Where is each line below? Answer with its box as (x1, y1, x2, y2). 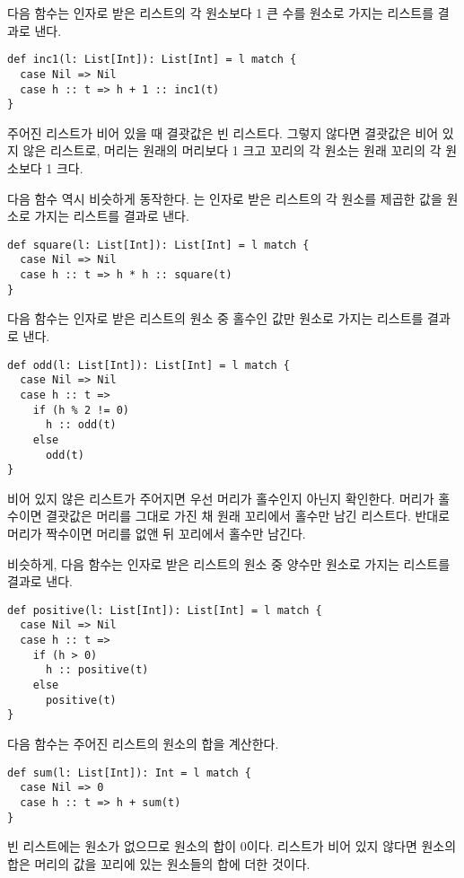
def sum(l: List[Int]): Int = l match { (7, 766, 252, 779)
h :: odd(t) (45, 418, 117, 432)
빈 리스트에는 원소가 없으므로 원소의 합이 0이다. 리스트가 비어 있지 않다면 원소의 (7, 837, 457, 856)
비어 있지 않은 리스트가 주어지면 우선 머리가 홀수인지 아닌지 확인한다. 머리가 (7, 488, 434, 507)
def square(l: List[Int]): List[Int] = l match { (7, 238, 310, 251)
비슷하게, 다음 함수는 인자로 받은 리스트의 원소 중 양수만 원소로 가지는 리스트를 (7, 554, 451, 573)
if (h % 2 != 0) (32, 403, 130, 417)
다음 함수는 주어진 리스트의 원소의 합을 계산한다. (7, 734, 279, 753)
